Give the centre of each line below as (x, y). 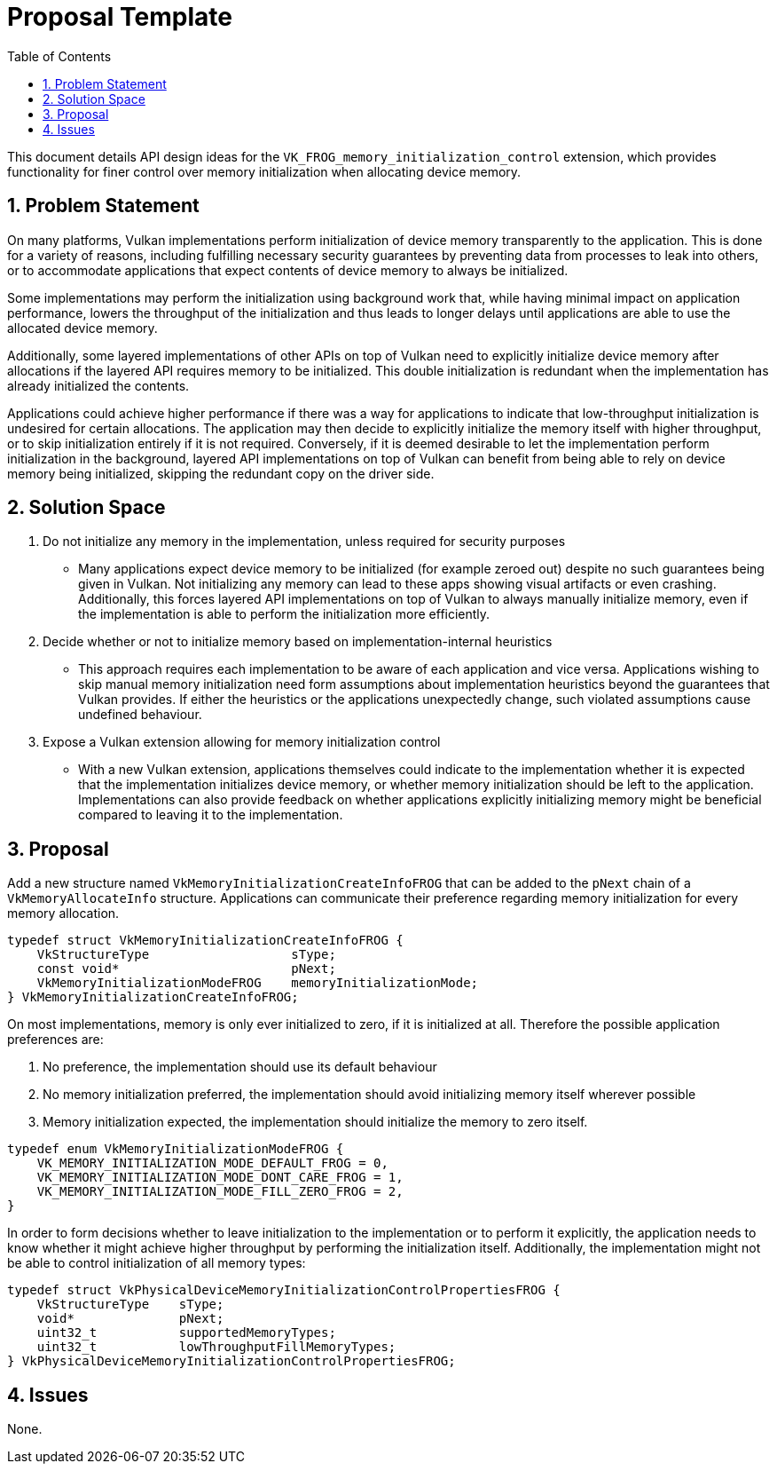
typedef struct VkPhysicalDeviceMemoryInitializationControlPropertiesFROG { (284, 1290)
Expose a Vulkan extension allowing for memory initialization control (242, 742)
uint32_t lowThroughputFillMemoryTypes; (216, 1347)
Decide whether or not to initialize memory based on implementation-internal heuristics (298, 642)
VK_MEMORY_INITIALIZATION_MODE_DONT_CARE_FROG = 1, (220, 1178)
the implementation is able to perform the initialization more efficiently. (284, 614)
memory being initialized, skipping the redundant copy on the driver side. (221, 473)
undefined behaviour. (140, 715)
